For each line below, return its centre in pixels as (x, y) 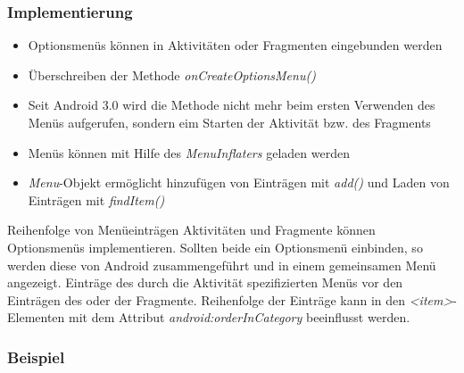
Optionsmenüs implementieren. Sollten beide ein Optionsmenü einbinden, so (215, 247)
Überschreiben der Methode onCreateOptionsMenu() (172, 75)
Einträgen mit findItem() (96, 199)
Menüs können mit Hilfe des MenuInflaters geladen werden (189, 152)
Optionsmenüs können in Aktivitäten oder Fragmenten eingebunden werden (235, 45)
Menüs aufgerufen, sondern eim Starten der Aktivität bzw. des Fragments (229, 122)
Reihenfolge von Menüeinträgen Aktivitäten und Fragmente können (191, 230)
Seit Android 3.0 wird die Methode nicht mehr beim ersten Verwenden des (232, 105)
